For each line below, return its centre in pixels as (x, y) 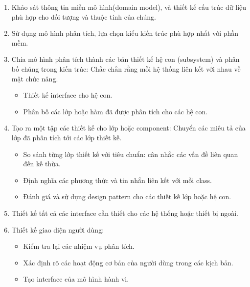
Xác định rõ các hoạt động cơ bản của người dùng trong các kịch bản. (128, 262)
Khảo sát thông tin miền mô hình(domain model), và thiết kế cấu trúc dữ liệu (129, 7)
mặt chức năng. (35, 78)
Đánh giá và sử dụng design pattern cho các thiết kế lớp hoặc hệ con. (127, 196)
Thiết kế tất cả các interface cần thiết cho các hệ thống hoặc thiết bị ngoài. (125, 213)
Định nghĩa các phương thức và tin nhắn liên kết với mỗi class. (117, 180)
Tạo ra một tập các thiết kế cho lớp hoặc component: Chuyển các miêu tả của (128, 128)
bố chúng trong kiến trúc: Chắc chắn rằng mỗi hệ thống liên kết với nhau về (126, 68)
